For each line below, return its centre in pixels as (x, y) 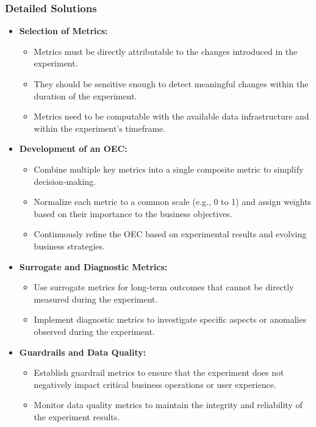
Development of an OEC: (73, 149)
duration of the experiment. (85, 95)
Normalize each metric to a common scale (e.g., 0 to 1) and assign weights (173, 202)
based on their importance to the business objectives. (133, 213)
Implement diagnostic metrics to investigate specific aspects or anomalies (170, 319)
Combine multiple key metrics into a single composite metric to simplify (169, 169)
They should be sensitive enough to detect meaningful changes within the (171, 84)
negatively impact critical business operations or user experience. (155, 384)
